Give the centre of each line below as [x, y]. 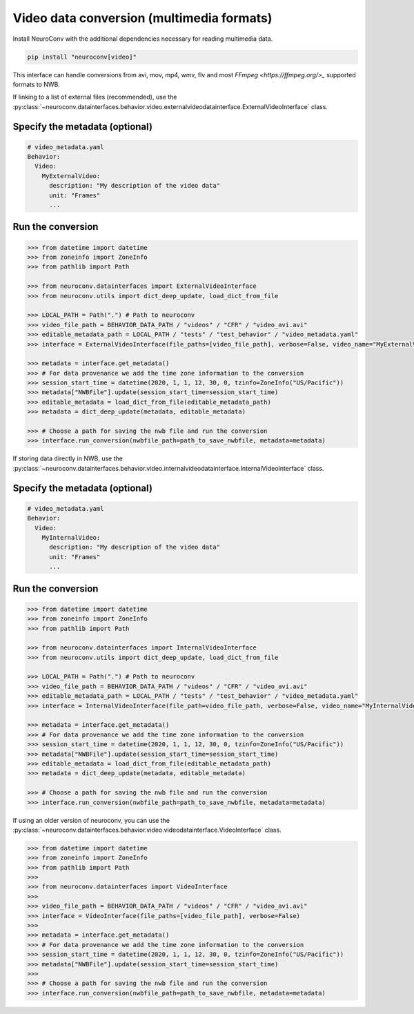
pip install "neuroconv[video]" [82, 57]
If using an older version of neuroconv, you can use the [91, 820]
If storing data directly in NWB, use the [68, 458]
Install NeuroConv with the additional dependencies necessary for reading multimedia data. [143, 39]
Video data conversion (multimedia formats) [142, 18]
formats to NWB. [36, 84]
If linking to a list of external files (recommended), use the [95, 97]
